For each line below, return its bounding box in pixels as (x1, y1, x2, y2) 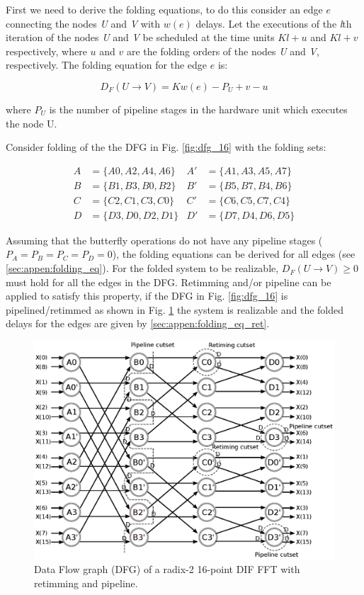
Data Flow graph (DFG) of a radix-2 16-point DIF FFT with (34, 562, 300, 577)
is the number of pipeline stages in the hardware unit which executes (49, 101, 348, 116)
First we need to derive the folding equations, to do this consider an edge (6, 2, 323, 16)
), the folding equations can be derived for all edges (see (112, 246, 356, 261)
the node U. (6, 115, 57, 130)
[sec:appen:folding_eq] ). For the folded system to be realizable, (6, 261, 279, 276)
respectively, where (6, 43, 87, 58)
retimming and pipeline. (34, 575, 138, 590)
